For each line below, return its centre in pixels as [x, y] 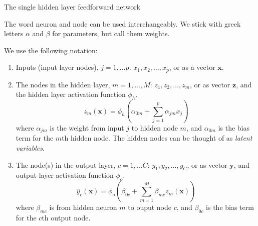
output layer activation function [65, 175]
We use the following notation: [51, 50]
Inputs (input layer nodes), [57, 67]
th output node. [66, 217]
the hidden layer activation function [71, 94]
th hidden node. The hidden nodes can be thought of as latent [157, 138]
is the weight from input [87, 127]
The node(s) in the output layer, [66, 164]
